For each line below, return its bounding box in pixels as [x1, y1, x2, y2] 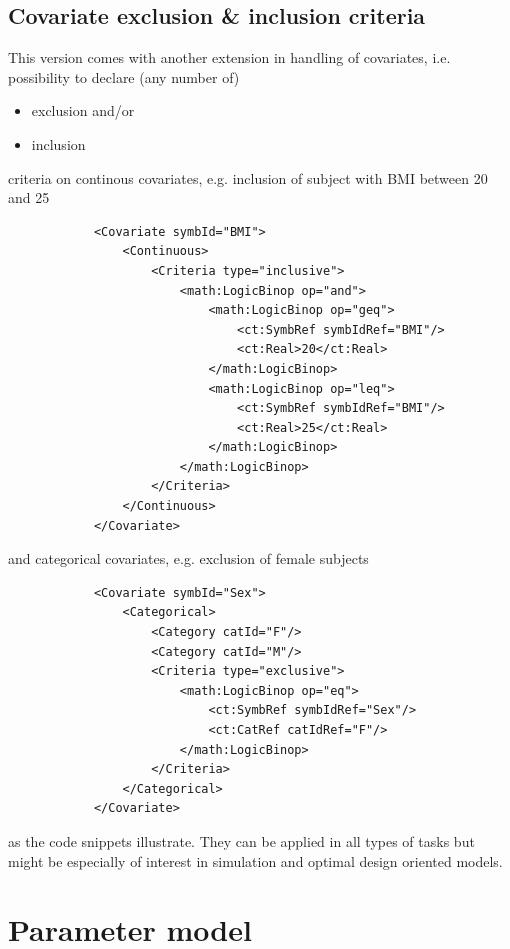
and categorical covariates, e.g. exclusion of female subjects [8, 548, 369, 569]
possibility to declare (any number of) [8, 66, 240, 87]
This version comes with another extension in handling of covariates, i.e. [8, 47, 451, 68]
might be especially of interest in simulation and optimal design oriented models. [8, 850, 503, 871]
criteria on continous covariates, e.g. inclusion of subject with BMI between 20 [8, 167, 488, 188]
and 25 [8, 187, 50, 208]
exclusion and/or [31, 100, 135, 121]
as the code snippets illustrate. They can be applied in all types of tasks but [8, 830, 475, 851]
